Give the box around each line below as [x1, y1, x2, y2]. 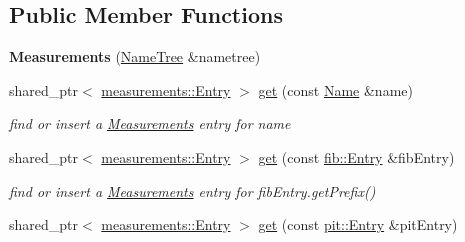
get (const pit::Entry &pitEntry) [258, 214, 458, 235]
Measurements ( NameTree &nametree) [9, 46, 261, 67]
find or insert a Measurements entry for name [9, 113, 291, 134]
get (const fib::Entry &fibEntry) [258, 146, 455, 167]
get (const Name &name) [258, 79, 413, 100]
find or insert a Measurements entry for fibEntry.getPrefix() [9, 180, 376, 201]
